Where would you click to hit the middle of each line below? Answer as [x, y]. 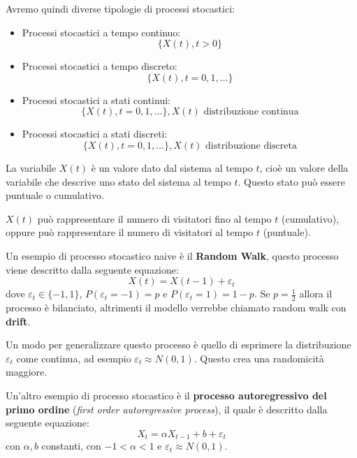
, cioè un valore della [304, 167]
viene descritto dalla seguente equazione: [92, 269]
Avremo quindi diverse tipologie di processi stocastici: [120, 8]
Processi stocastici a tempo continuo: [101, 32]
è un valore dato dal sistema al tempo [172, 167]
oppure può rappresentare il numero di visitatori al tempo [130, 232]
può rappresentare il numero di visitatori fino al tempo [154, 218]
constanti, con [71, 446]
